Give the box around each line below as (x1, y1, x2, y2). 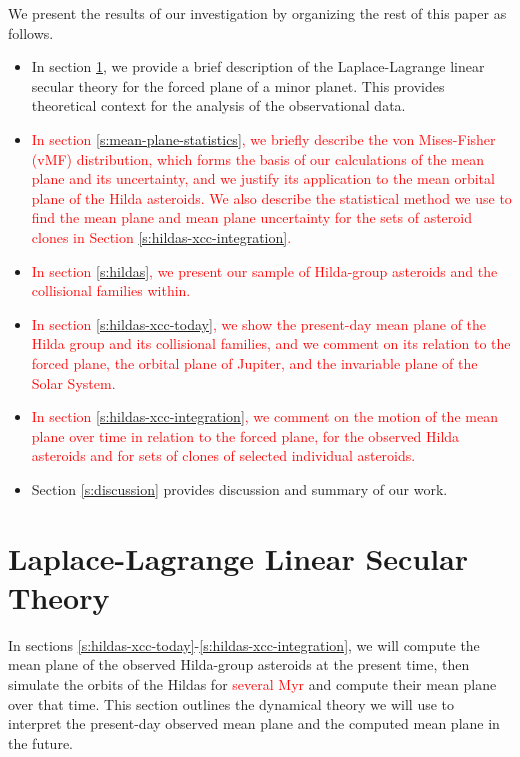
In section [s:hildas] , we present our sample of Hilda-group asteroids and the (31, 260, 498, 281)
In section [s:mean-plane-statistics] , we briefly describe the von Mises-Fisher (31, 128, 496, 149)
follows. (8, 22, 54, 43)
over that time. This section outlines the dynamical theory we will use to (8, 693, 455, 714)
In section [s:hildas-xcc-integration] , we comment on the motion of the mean (31, 406, 498, 427)
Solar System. (31, 372, 116, 393)
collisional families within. (31, 280, 191, 301)
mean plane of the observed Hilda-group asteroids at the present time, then (8, 654, 470, 675)
